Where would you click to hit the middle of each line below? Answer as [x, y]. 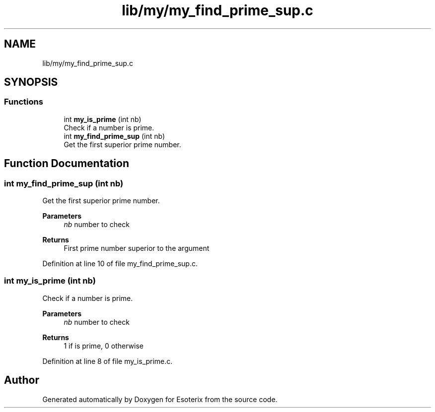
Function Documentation [67, 164]
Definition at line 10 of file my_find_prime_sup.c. [120, 264]
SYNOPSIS [31, 82]
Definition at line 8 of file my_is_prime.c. [108, 361]
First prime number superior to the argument [137, 248]
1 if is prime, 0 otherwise [104, 346]
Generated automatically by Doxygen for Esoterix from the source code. [160, 399]
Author [22, 380]
